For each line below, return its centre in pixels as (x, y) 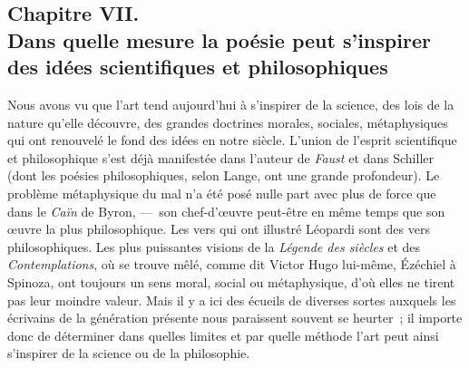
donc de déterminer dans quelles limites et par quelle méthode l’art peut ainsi (223, 335)
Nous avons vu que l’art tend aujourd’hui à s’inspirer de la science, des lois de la (231, 104)
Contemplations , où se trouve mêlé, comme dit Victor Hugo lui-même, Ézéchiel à (232, 264)
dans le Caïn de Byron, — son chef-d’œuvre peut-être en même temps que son (226, 211)
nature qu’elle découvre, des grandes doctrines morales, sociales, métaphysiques (228, 122)
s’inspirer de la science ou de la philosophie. (129, 353)
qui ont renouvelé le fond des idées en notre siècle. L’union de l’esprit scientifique (232, 140)
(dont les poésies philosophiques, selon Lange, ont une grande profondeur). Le (224, 175)
